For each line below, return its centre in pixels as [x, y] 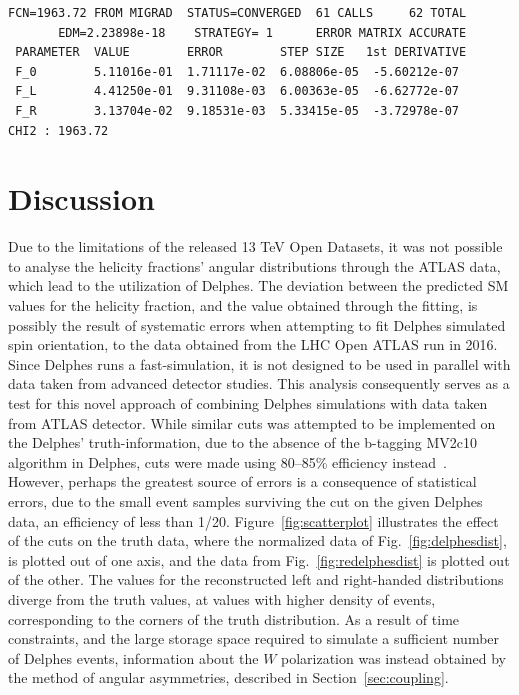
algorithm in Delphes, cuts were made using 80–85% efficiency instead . [227, 461]
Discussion [81, 198]
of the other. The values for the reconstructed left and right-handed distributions [256, 579]
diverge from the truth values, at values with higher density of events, [222, 598]
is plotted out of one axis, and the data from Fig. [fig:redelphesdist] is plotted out [259, 559]
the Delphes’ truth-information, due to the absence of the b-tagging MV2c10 [243, 442]
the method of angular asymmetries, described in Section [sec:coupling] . [228, 677]
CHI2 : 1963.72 [58, 130]
